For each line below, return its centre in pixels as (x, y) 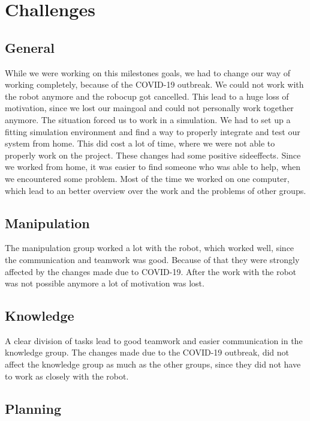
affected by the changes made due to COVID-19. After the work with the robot (151, 271)
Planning (33, 408)
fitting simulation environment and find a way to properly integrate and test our (153, 131)
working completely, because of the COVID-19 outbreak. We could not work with (154, 84)
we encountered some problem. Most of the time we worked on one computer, (147, 178)
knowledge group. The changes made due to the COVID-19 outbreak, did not (147, 352)
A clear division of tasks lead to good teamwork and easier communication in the (154, 340)
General (30, 47)
